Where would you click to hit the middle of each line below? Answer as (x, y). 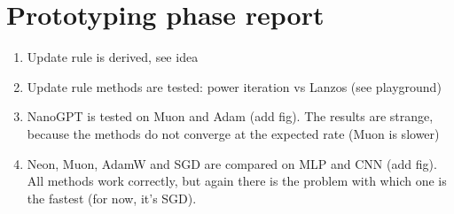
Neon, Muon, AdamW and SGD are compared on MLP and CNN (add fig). (232, 163)
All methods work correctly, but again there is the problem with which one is (237, 181)
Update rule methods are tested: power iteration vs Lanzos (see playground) (234, 86)
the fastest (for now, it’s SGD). (112, 198)
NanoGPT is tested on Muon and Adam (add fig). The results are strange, (230, 116)
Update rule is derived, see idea (113, 57)
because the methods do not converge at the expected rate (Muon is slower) (233, 133)
